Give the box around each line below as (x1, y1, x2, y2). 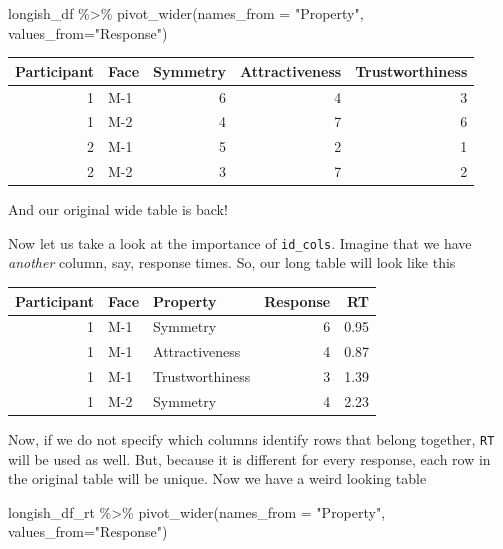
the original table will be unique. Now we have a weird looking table (8, 468, 427, 489)
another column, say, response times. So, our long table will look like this (8, 252, 456, 273)
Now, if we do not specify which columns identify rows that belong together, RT (8, 428, 495, 449)
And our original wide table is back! (8, 199, 228, 220)
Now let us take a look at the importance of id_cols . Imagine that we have (8, 232, 472, 253)
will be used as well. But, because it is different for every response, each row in (8, 448, 491, 469)
